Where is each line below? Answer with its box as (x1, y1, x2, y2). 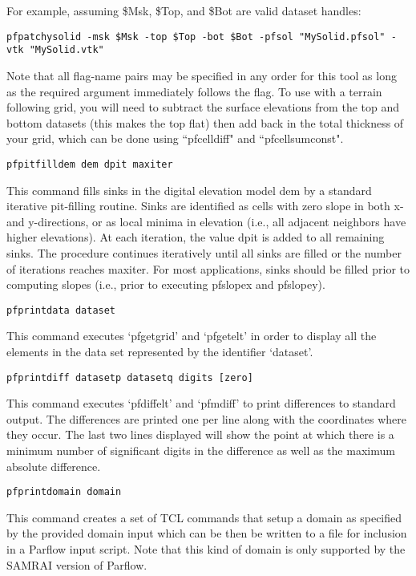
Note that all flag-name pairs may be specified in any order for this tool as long (6, 67, 397, 83)
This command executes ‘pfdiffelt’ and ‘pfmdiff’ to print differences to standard (6, 395, 396, 412)
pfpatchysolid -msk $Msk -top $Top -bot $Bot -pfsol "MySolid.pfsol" (6, 30, 386, 43)
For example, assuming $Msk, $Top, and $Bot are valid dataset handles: (6, 2, 361, 18)
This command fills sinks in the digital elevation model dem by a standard (6, 181, 372, 198)
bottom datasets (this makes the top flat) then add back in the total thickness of (6, 114, 404, 131)
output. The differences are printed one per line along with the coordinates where (6, 410, 406, 427)
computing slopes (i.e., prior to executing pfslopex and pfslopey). (6, 276, 325, 293)
